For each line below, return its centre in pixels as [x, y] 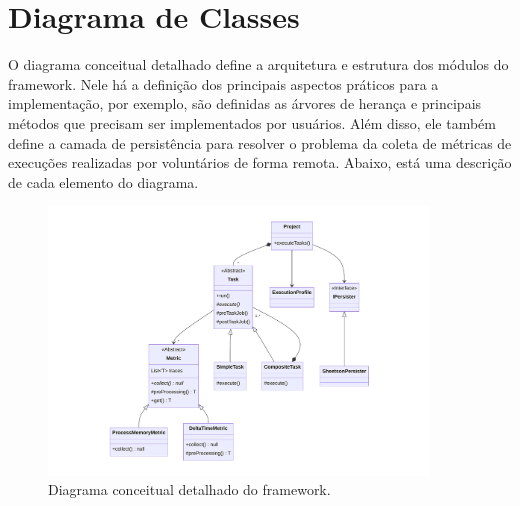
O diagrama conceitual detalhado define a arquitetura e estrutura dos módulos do [258, 64]
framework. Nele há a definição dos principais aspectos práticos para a [223, 83]
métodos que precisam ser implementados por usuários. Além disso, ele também [252, 122]
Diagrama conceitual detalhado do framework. [189, 489]
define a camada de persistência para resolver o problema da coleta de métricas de [260, 142]
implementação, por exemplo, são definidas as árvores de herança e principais [245, 103]
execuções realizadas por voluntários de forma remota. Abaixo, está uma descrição [260, 162]
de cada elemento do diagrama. [103, 181]
